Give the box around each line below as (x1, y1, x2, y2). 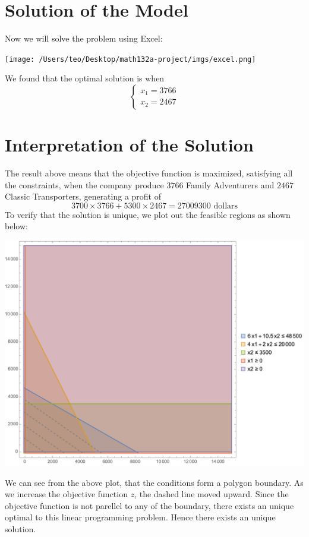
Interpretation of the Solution (5, 132, 254, 157)
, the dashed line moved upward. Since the (134, 488, 289, 500)
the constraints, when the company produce (5, 178, 164, 191)
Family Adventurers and (186, 178, 275, 191)
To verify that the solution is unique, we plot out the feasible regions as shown (5, 208, 291, 220)
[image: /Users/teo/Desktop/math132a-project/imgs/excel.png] (5, 55, 256, 64)
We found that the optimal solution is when (5, 72, 165, 84)
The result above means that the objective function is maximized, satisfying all (5, 167, 293, 179)
